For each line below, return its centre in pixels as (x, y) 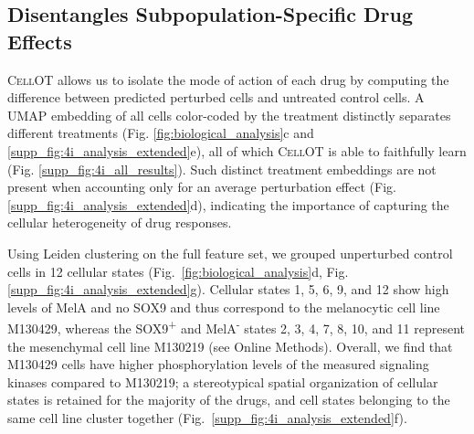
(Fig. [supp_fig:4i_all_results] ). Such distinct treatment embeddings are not (222, 169)
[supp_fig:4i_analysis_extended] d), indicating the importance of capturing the (228, 204)
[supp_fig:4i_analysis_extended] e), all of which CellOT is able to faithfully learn (237, 150)
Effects (40, 41)
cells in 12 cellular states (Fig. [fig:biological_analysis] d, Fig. (178, 271)
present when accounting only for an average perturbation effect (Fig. (202, 187)
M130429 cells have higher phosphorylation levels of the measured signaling (218, 364)
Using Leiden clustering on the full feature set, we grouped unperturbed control (230, 253)
